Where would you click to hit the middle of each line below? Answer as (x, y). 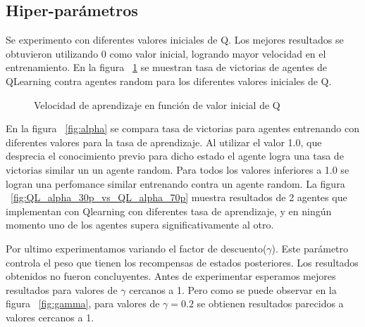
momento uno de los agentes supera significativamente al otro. (140, 225)
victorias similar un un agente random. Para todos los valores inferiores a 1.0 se (178, 169)
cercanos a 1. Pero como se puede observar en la (233, 289)
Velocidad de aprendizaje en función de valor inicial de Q (157, 104)
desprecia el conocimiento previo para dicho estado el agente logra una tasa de (175, 156)
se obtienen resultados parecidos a (270, 303)
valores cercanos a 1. (50, 317)
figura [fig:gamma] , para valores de (83, 303)
